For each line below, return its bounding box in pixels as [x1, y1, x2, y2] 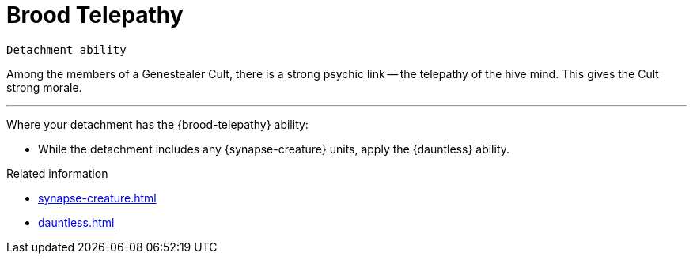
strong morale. [6, 80, 82, 94]
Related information [6, 166, 108, 180]
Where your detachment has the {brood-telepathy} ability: [6, 117, 309, 131]
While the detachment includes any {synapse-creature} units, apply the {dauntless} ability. [38, 141, 510, 156]
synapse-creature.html [38, 190, 157, 205]
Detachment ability [6, 43, 127, 56]
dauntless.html [38, 215, 115, 229]
